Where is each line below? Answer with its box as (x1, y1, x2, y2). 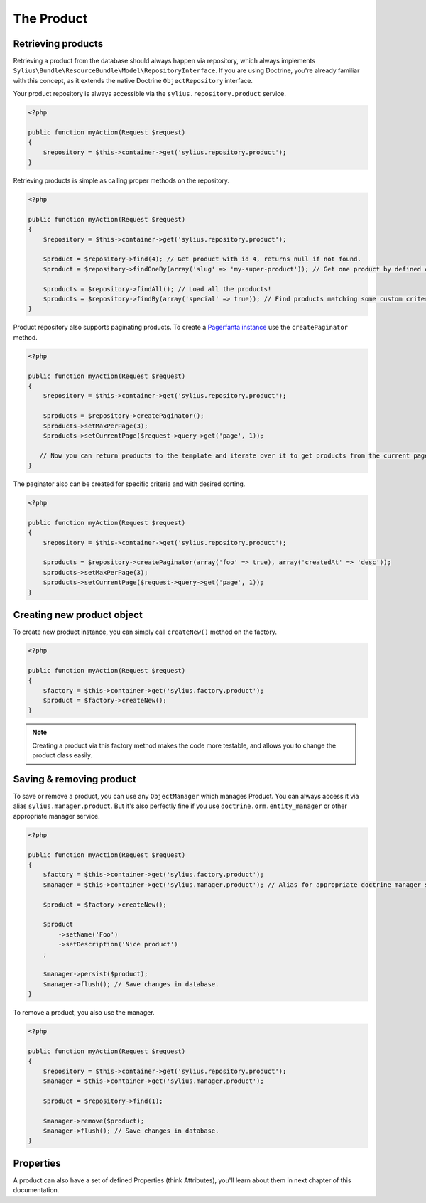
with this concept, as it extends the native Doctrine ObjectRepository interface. (13, 76, 253, 85)
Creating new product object (13, 608, 143, 621)
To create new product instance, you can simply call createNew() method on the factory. (13, 627, 277, 636)
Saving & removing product (13, 773, 136, 785)
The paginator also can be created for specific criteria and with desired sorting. (13, 480, 246, 488)
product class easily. (32, 751, 93, 760)
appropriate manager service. (13, 811, 100, 820)
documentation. (13, 1186, 60, 1194)
